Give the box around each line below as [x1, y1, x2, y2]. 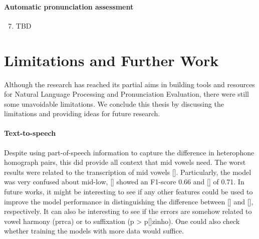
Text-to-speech [4, 128, 56, 138]
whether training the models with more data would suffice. [4, 225, 184, 236]
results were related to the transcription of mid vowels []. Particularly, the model [4, 166, 251, 177]
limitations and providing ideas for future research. [4, 108, 160, 119]
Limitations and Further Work [4, 50, 219, 70]
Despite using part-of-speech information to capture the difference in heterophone [4, 147, 254, 157]
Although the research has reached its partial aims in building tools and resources [4, 79, 255, 89]
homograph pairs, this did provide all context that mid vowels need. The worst [4, 157, 246, 167]
